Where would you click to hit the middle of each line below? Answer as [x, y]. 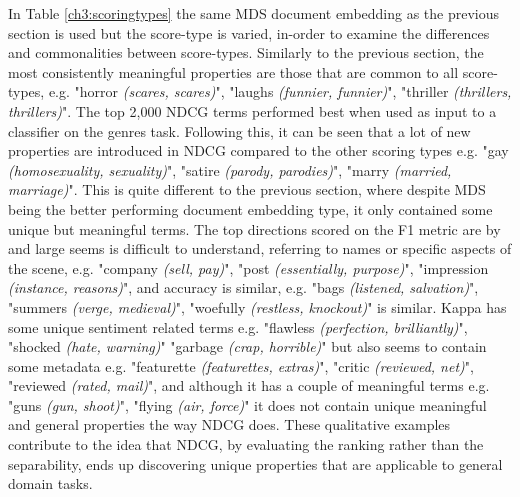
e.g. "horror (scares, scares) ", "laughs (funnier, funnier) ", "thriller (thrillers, [280, 91]
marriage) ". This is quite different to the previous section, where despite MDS [247, 189]
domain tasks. [50, 483]
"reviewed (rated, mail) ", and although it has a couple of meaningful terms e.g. [249, 385]
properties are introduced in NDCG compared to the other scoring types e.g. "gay [258, 150]
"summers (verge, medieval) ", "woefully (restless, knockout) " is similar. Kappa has [257, 306]
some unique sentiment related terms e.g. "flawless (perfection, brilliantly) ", [238, 326]
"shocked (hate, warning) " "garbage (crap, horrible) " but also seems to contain [247, 346]
